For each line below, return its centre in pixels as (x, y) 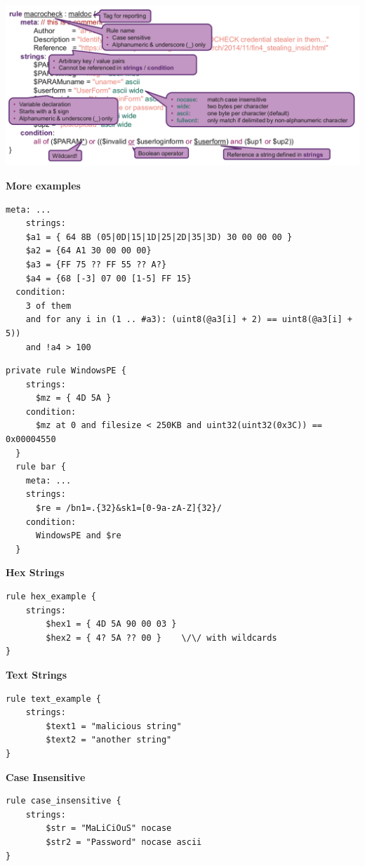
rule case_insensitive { (64, 801)
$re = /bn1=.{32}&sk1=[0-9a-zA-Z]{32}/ (128, 508)
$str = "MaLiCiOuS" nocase (109, 828)
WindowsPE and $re (78, 536)
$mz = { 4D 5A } (73, 398)
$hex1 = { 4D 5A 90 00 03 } (111, 624)
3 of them (48, 306)
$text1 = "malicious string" (114, 726)
